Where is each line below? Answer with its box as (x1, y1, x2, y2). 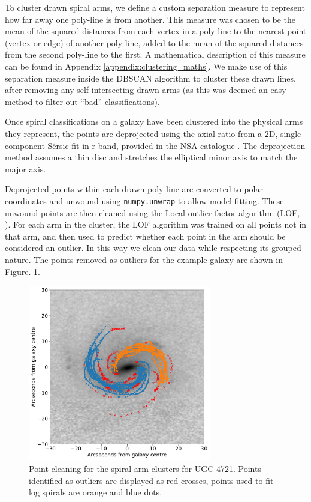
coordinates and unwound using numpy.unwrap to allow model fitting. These (5, 194, 284, 207)
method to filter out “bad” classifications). (5, 95, 160, 107)
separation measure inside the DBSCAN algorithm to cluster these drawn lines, (5, 71, 296, 84)
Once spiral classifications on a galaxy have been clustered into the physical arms (5, 115, 303, 128)
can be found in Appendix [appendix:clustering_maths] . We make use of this (5, 59, 288, 72)
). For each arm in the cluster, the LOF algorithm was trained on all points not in (5, 218, 307, 231)
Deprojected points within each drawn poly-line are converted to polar (5, 183, 263, 195)
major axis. (5, 162, 46, 175)
